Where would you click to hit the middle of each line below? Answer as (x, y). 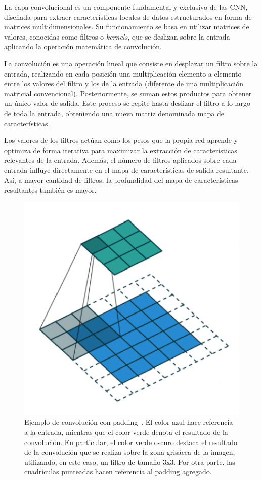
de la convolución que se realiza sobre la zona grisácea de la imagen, (130, 452)
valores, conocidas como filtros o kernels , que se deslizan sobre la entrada (117, 36)
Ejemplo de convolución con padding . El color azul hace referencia (129, 422)
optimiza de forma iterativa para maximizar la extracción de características (121, 150)
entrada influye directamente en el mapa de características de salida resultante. (126, 170)
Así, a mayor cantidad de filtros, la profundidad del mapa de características (121, 180)
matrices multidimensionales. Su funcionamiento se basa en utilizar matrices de (127, 27)
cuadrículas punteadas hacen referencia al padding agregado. (118, 472)
